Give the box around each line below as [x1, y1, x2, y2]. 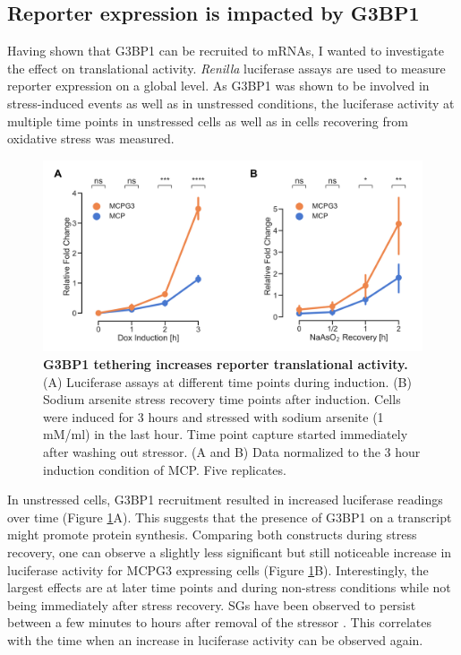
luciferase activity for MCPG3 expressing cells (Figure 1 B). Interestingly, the [7, 560, 429, 579]
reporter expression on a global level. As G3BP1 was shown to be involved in [7, 76, 430, 95]
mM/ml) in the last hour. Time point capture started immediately [43, 425, 408, 444]
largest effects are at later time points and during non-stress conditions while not [7, 578, 451, 597]
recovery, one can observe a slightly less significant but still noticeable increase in [7, 542, 452, 561]
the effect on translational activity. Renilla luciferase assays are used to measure [7, 58, 446, 77]
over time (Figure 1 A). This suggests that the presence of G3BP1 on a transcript [7, 507, 452, 526]
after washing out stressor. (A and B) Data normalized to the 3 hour [43, 442, 421, 461]
